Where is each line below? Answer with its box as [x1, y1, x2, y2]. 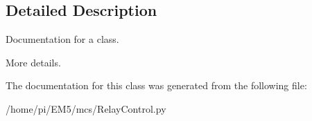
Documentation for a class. [6, 32, 119, 46]
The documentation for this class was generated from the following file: [6, 78, 307, 93]
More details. [6, 55, 61, 69]
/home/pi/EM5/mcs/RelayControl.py [6, 101, 166, 115]
